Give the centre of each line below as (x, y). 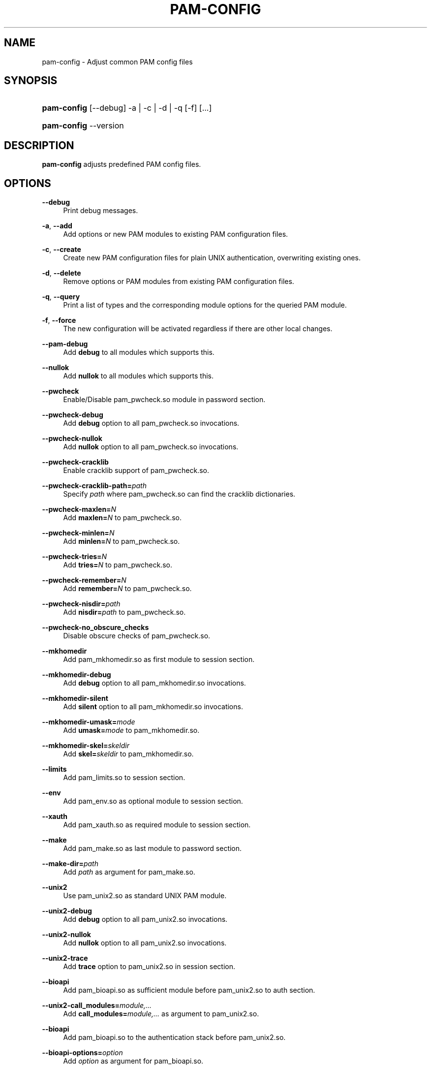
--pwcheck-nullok (72, 439)
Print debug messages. (101, 211)
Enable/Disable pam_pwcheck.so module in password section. (164, 400)
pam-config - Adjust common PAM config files (117, 62)
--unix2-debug (67, 911)
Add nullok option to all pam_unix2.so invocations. (145, 943)
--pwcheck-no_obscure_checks (95, 628)
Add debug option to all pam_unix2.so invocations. (145, 919)
